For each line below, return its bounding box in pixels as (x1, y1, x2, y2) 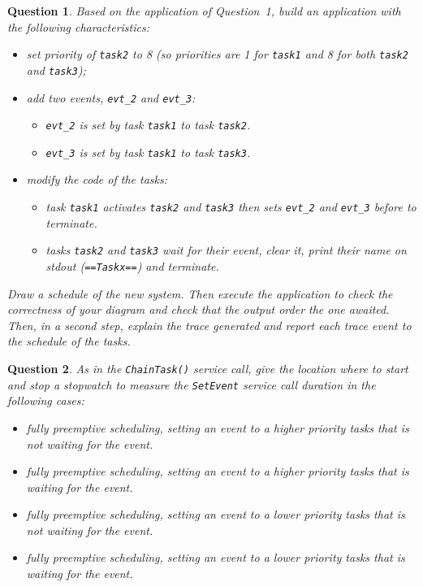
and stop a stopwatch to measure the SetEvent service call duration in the (7, 376, 376, 393)
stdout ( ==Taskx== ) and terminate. (45, 257, 219, 274)
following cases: (7, 392, 84, 409)
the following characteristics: (7, 18, 149, 35)
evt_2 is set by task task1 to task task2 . (45, 116, 251, 133)
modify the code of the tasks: (26, 171, 167, 188)
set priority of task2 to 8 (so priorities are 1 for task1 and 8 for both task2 (26, 46, 408, 63)
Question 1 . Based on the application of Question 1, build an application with (7, 2, 401, 19)
